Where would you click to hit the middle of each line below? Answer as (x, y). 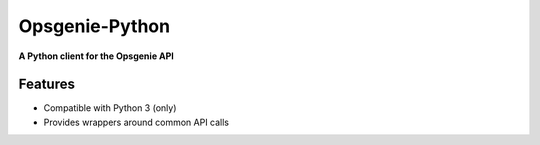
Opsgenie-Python (94, 26)
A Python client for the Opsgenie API (96, 56)
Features (46, 84)
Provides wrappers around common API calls (136, 122)
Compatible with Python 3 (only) (110, 108)
